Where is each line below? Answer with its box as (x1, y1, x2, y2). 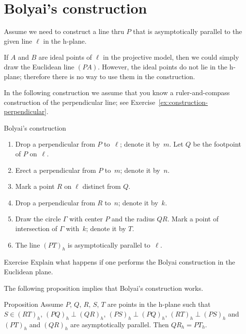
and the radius (111, 214, 155, 224)
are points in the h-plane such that (107, 299, 211, 309)
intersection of (15, 223, 58, 234)
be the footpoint (193, 139, 241, 149)
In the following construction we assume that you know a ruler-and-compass (4, 87, 230, 98)
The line (15, 239, 40, 250)
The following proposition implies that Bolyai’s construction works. (4, 283, 203, 293)
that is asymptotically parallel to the (133, 26, 242, 36)
